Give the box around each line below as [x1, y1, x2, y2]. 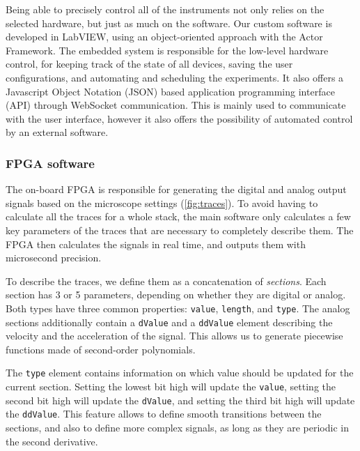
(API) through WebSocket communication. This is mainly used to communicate [6, 98, 346, 112]
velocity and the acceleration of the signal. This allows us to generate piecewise [6, 328, 343, 343]
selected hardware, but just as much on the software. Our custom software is [6, 15, 332, 30]
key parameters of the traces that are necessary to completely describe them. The [6, 222, 354, 237]
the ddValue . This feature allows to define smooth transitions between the [6, 406, 322, 421]
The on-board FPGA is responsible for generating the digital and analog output [6, 182, 347, 197]
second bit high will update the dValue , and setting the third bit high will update [6, 392, 355, 407]
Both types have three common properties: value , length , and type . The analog [6, 300, 350, 315]
